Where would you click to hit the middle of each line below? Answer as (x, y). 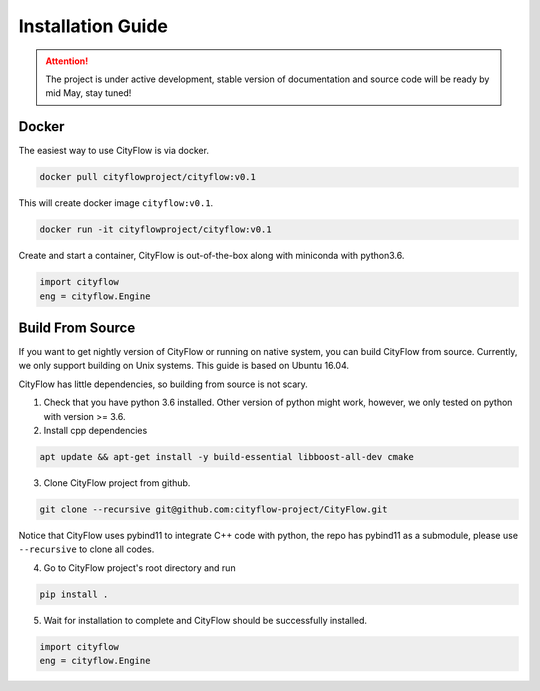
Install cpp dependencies (95, 430)
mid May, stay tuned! (88, 93)
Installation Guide (93, 26)
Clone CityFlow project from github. (117, 482)
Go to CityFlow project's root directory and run (139, 567)
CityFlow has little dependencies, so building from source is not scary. (163, 384)
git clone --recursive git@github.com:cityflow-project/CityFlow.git (213, 509)
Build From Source (77, 327)
